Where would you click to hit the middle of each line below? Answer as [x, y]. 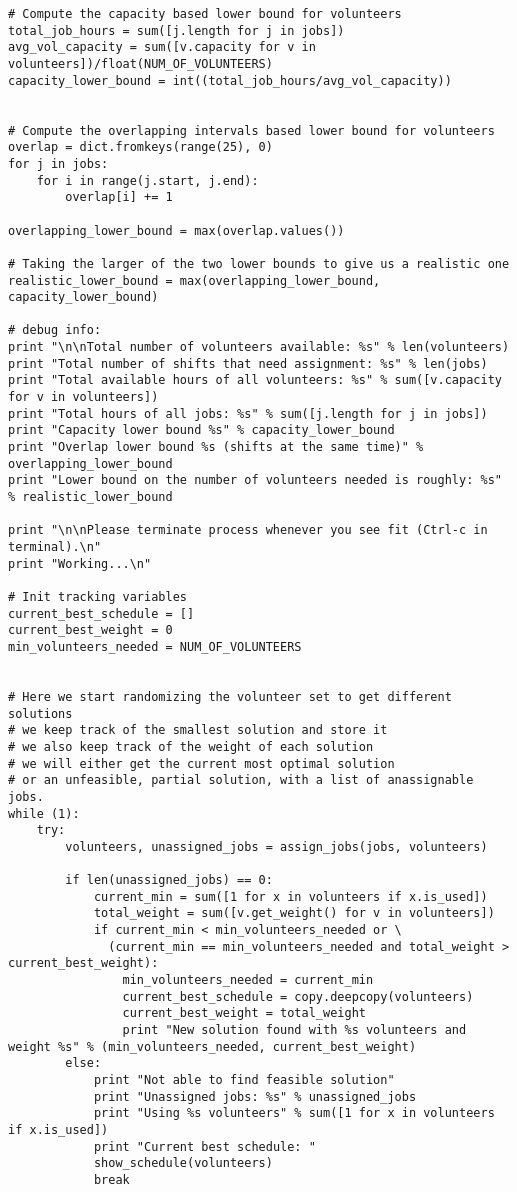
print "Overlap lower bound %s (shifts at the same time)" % [216, 447]
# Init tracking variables [97, 596]
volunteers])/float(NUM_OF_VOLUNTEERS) [140, 63]
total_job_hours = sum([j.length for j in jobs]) [176, 30]
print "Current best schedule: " [204, 1146]
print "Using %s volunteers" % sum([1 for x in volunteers [294, 1113]
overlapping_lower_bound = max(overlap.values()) [176, 230]
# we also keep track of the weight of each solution [191, 746]
